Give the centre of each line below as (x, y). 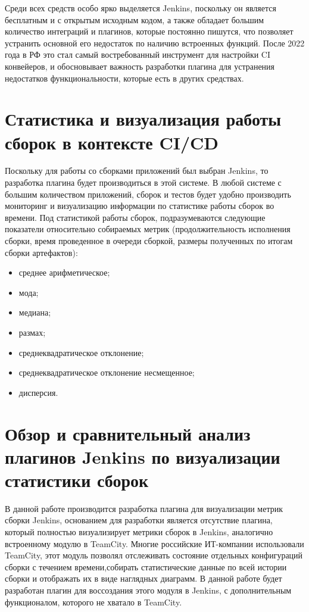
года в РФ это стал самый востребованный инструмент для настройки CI (138, 54)
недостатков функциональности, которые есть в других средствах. (124, 78)
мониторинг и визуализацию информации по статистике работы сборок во (140, 206)
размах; (32, 332)
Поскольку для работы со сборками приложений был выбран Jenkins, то (137, 171)
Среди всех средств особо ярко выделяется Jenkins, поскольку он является (141, 8)
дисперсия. (38, 392)
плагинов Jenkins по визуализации (143, 456)
